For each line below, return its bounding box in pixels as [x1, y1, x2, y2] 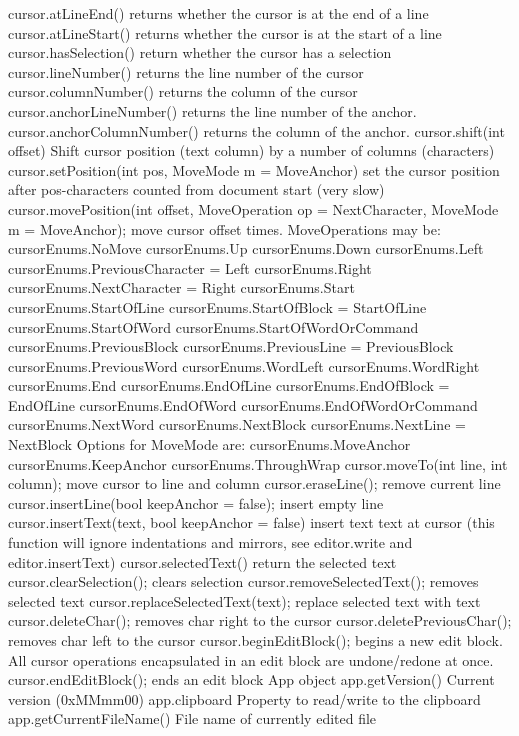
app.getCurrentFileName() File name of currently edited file [8, 708, 377, 729]
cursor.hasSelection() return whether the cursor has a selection [8, 42, 392, 63]
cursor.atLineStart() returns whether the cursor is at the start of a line [8, 22, 442, 43]
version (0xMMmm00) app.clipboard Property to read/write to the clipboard [8, 688, 481, 709]
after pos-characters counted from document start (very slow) [8, 179, 385, 200]
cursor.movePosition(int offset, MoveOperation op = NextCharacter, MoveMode [8, 198, 499, 219]
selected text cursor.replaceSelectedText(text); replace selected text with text [8, 590, 481, 611]
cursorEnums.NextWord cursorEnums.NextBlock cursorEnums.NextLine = [8, 414, 466, 435]
